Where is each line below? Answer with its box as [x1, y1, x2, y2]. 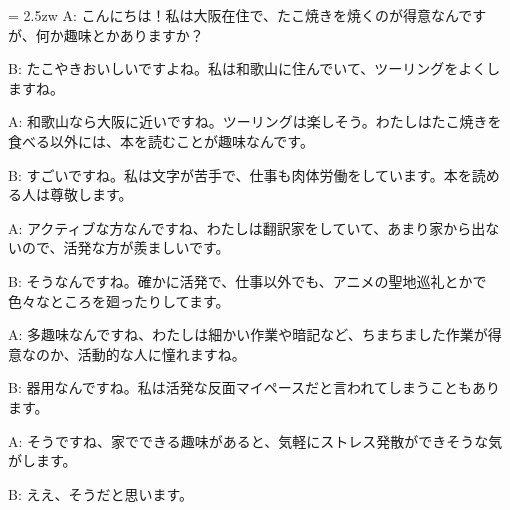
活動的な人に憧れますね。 [77, 343, 246, 364]
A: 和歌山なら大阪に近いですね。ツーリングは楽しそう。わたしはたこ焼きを [8, 111, 502, 132]
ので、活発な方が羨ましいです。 [21, 237, 230, 258]
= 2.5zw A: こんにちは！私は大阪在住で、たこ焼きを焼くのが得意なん [8, 5, 459, 25]
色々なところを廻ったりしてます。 [8, 290, 230, 311]
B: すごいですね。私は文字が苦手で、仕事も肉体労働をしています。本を [8, 164, 472, 185]
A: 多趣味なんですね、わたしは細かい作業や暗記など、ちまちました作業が [8, 324, 488, 345]
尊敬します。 [49, 184, 133, 205]
